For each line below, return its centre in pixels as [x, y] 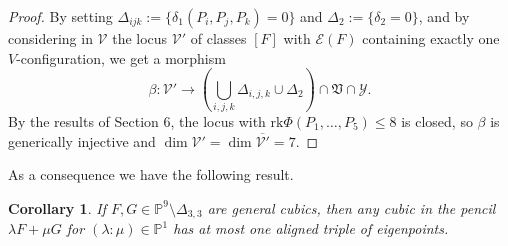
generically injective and [82, 140]
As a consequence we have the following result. [151, 174]
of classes [218, 38]
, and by [444, 16]
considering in [50, 38]
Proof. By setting [60, 16]
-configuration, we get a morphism [121, 57]
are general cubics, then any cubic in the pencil [351, 207]
